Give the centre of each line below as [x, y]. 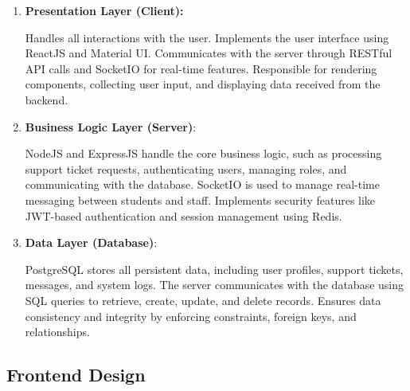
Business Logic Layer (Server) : [111, 126]
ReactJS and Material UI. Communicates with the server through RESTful [209, 53]
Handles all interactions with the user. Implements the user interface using [207, 37]
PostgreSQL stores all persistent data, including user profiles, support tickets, [214, 269]
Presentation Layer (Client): [104, 10]
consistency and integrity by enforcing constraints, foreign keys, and [191, 316]
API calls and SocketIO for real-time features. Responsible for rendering [201, 68]
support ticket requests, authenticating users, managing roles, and [186, 168]
